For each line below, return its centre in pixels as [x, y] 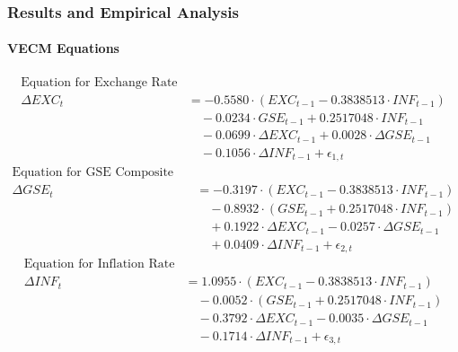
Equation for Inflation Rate [99, 264]
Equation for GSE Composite [93, 173]
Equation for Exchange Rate [99, 82]
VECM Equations [63, 48]
